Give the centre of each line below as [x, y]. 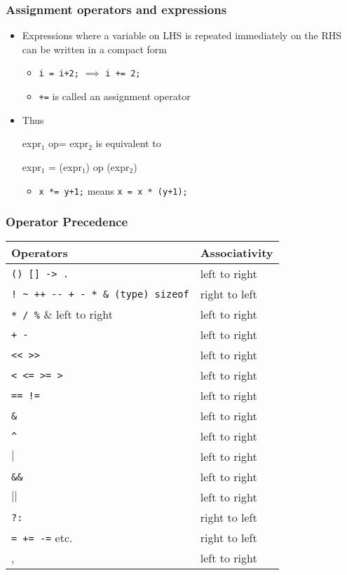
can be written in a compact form [94, 49]
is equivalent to [128, 143]
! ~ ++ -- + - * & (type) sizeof [100, 294]
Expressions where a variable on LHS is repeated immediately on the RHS [182, 35]
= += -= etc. [42, 538]
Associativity [237, 253]
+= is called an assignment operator [115, 96]
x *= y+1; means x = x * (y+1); [113, 190]
